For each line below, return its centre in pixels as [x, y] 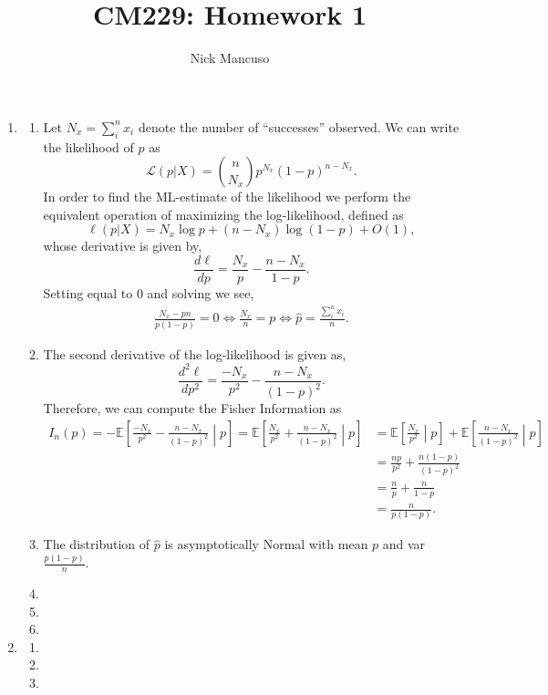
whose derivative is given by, [123, 246]
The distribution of [97, 544]
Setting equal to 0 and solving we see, [149, 292]
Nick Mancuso [230, 58]
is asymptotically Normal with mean [266, 544]
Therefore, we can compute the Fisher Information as [192, 408]
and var [404, 544]
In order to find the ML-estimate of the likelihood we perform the [227, 197]
